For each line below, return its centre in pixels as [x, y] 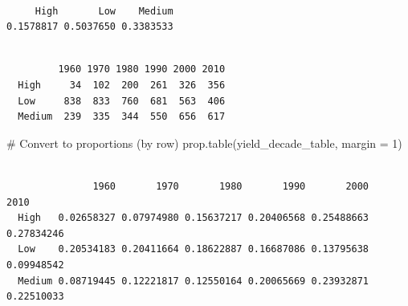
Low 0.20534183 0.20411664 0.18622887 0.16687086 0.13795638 [194, 249]
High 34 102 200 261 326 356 [122, 85]
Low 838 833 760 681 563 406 [122, 101]
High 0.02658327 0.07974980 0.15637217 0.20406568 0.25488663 [194, 218]
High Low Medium [104, 11]
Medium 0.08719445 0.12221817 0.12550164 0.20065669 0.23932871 [194, 281]
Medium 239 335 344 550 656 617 [122, 117]
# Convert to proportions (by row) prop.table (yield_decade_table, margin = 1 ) [204, 143]
